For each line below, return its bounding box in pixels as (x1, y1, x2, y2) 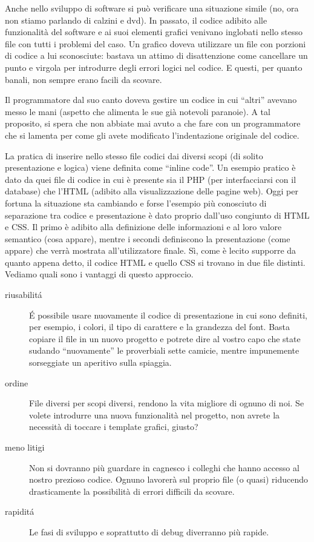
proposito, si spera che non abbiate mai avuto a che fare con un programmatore (5, 117, 301, 130)
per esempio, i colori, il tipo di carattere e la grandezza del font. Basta (29, 320, 290, 333)
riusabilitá (5, 288, 42, 301)
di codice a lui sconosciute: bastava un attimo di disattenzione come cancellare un (5, 49, 308, 62)
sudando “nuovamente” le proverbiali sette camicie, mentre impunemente (29, 344, 299, 357)
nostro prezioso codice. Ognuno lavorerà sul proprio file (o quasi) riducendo (29, 473, 309, 486)
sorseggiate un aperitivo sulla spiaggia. (29, 356, 172, 369)
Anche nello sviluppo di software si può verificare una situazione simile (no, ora (5, 2, 299, 14)
